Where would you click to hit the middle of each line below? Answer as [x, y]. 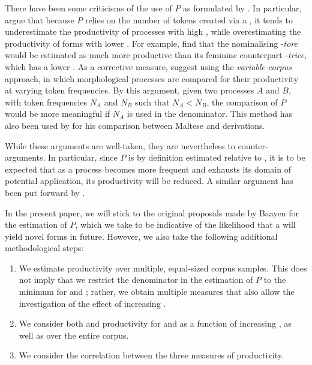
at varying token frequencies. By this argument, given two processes [130, 90]
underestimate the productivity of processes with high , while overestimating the [153, 31]
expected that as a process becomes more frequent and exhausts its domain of [148, 169]
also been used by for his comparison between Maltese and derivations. [135, 125]
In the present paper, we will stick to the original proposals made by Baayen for [152, 212]
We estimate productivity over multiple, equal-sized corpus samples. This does [163, 268]
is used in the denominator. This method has [210, 114]
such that [152, 102]
